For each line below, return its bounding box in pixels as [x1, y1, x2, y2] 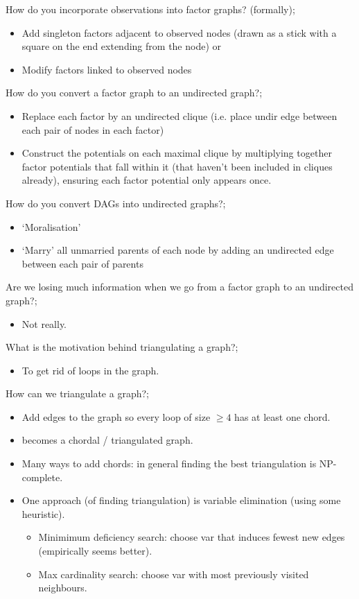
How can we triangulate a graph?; [6, 386, 149, 401]
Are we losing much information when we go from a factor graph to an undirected [6, 279, 353, 294]
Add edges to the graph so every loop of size [21, 409, 211, 424]
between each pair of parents [21, 256, 143, 270]
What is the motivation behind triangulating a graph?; [6, 340, 238, 354]
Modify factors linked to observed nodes [21, 62, 192, 76]
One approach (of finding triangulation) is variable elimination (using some [21, 493, 341, 507]
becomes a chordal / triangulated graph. [21, 433, 193, 447]
